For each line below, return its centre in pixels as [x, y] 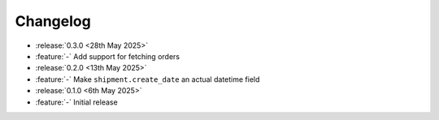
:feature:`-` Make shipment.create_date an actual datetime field [148, 79]
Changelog [53, 21]
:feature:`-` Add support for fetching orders [108, 56]
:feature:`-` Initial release [76, 102]
